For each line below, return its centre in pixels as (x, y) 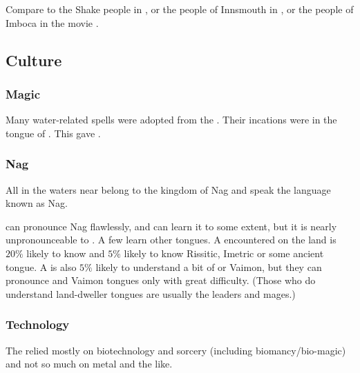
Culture (34, 60)
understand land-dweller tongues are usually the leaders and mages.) (151, 293)
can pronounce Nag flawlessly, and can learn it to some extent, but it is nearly (171, 226)
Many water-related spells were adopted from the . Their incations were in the (171, 120)
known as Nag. (37, 203)
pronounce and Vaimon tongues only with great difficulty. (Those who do (161, 280)
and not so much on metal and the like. (89, 364)
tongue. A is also (41, 266)
